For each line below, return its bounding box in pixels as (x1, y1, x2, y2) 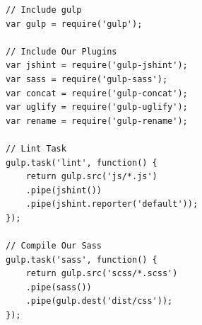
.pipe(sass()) (25, 282, 92, 292)
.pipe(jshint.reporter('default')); (25, 199, 198, 210)
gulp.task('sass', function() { (6, 254, 158, 265)
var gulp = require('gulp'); (6, 18, 143, 29)
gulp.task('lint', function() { (6, 157, 158, 168)
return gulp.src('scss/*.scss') (25, 268, 178, 279)
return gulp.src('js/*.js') (25, 171, 158, 182)
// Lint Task (6, 143, 66, 154)
